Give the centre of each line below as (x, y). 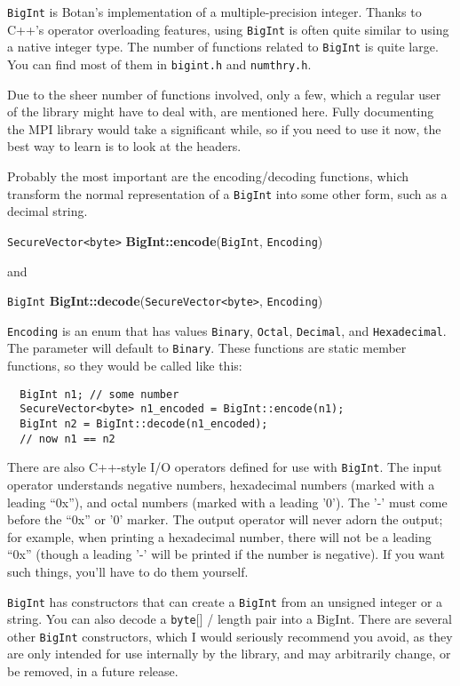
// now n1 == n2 (67, 439)
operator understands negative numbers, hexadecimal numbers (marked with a (221, 484)
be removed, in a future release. (93, 671)
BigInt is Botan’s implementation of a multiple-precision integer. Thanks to (214, 12)
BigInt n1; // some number (99, 394)
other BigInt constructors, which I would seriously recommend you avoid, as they (230, 636)
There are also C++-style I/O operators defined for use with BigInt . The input (225, 467)
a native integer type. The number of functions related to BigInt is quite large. (223, 47)
